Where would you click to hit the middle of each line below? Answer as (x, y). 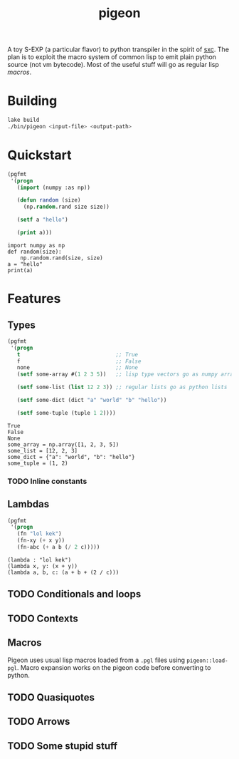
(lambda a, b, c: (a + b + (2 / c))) (63, 572)
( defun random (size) (49, 200)
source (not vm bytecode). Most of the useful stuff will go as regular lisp (113, 65)
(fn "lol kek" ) (39, 534)
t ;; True (78, 354)
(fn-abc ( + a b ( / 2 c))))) (58, 547)
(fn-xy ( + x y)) (41, 541)
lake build (23, 120)
